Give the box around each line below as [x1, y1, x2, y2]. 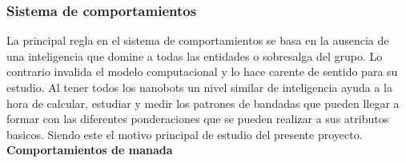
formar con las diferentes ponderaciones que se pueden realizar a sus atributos [6, 110, 389, 127]
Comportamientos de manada [6, 141, 173, 158]
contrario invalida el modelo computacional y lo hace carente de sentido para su [6, 63, 398, 80]
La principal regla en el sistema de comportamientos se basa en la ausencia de [6, 32, 389, 49]
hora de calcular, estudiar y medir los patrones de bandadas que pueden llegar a [6, 94, 400, 111]
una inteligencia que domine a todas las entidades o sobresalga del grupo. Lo [6, 47, 383, 64]
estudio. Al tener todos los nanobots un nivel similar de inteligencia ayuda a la [6, 79, 392, 95]
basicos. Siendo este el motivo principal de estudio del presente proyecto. [6, 125, 363, 142]
